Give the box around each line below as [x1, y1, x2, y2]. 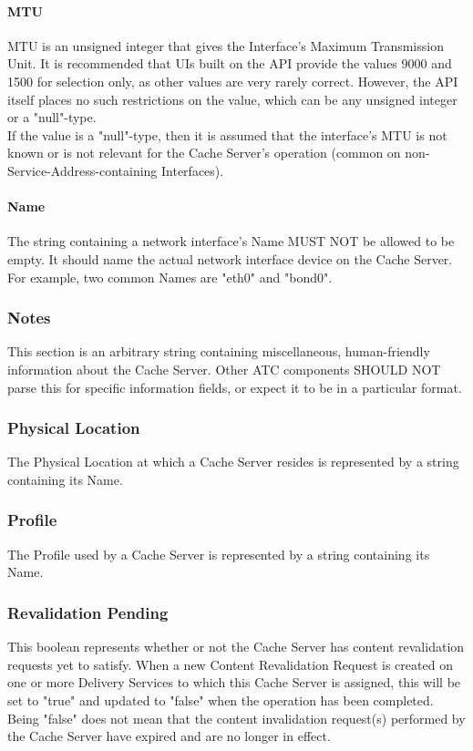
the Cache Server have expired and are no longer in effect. [7, 726, 331, 746]
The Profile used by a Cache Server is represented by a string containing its [7, 544, 430, 563]
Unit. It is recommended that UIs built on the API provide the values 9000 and [7, 54, 452, 73]
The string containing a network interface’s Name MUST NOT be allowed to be [7, 231, 455, 251]
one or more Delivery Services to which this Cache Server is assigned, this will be [7, 673, 461, 692]
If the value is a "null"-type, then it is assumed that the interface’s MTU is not [7, 125, 447, 144]
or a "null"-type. [7, 108, 97, 127]
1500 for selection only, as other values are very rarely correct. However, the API [7, 71, 458, 90]
